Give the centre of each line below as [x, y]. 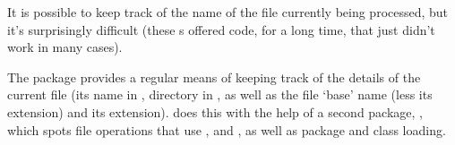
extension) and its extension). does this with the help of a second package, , [215, 111]
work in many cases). [65, 47]
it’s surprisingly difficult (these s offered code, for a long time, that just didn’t [221, 29]
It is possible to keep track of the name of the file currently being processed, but [228, 12]
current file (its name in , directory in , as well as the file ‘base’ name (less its [220, 94]
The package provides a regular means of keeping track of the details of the [214, 77]
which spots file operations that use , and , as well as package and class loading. [227, 129]
